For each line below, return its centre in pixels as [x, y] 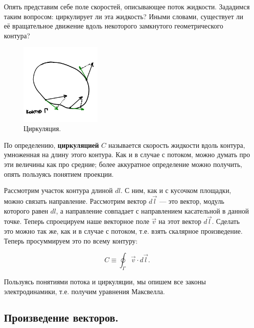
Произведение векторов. [61, 317]
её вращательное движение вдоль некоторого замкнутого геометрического [114, 26]
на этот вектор [180, 221]
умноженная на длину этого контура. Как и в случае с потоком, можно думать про [127, 154]
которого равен [26, 210]
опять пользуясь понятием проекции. [59, 174]
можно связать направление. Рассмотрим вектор [75, 201]
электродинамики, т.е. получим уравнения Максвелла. [84, 291]
